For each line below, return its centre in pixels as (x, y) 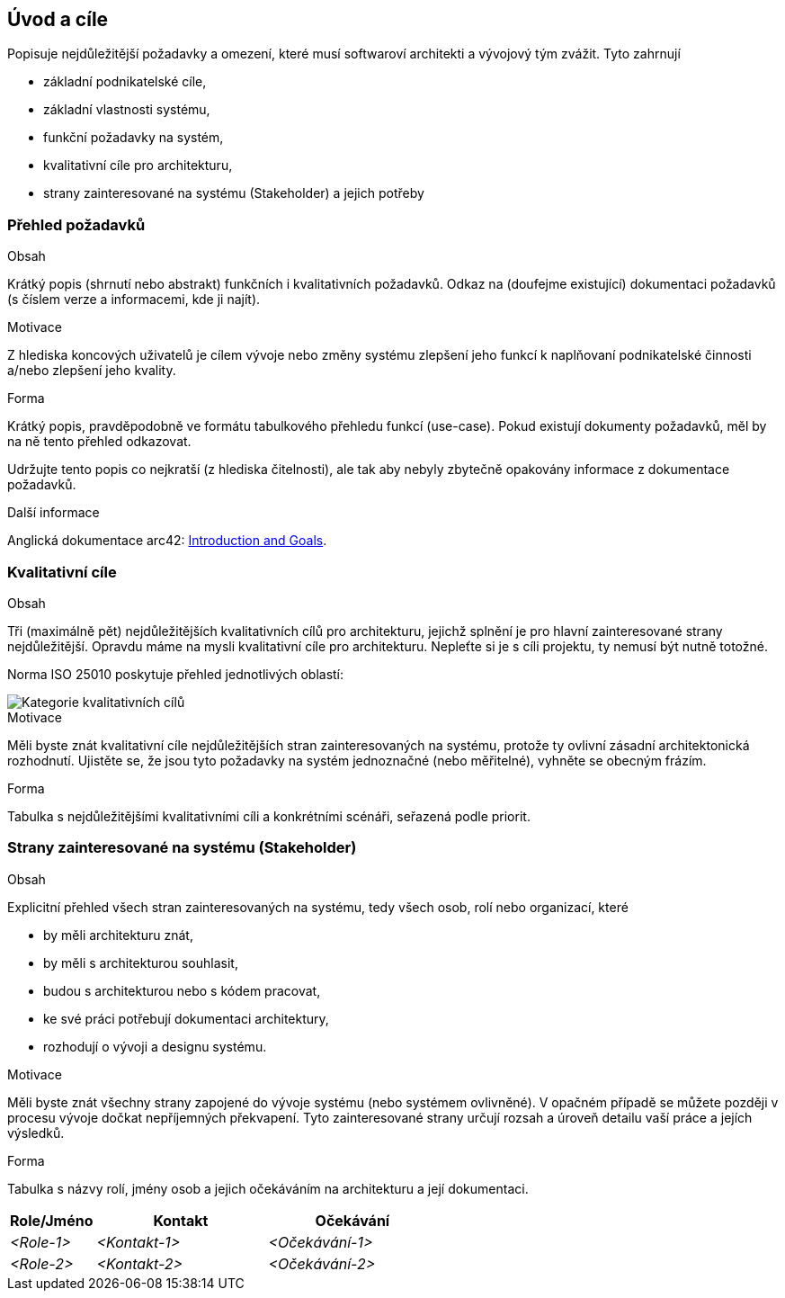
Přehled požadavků (76, 224)
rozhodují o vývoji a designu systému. (155, 1046)
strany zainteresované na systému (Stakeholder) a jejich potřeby (234, 193)
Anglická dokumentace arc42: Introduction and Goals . (167, 541)
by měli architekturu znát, (118, 935)
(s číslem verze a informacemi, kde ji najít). (134, 300)
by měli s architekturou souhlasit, (141, 962)
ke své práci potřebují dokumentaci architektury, (186, 1018)
